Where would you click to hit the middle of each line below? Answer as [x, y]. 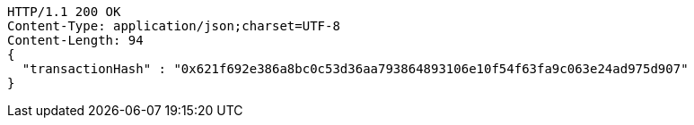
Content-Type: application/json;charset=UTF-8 [174, 26]
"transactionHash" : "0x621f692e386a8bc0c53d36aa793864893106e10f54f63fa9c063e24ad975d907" [355, 69]
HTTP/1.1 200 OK [64, 12]
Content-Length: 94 [75, 40]
